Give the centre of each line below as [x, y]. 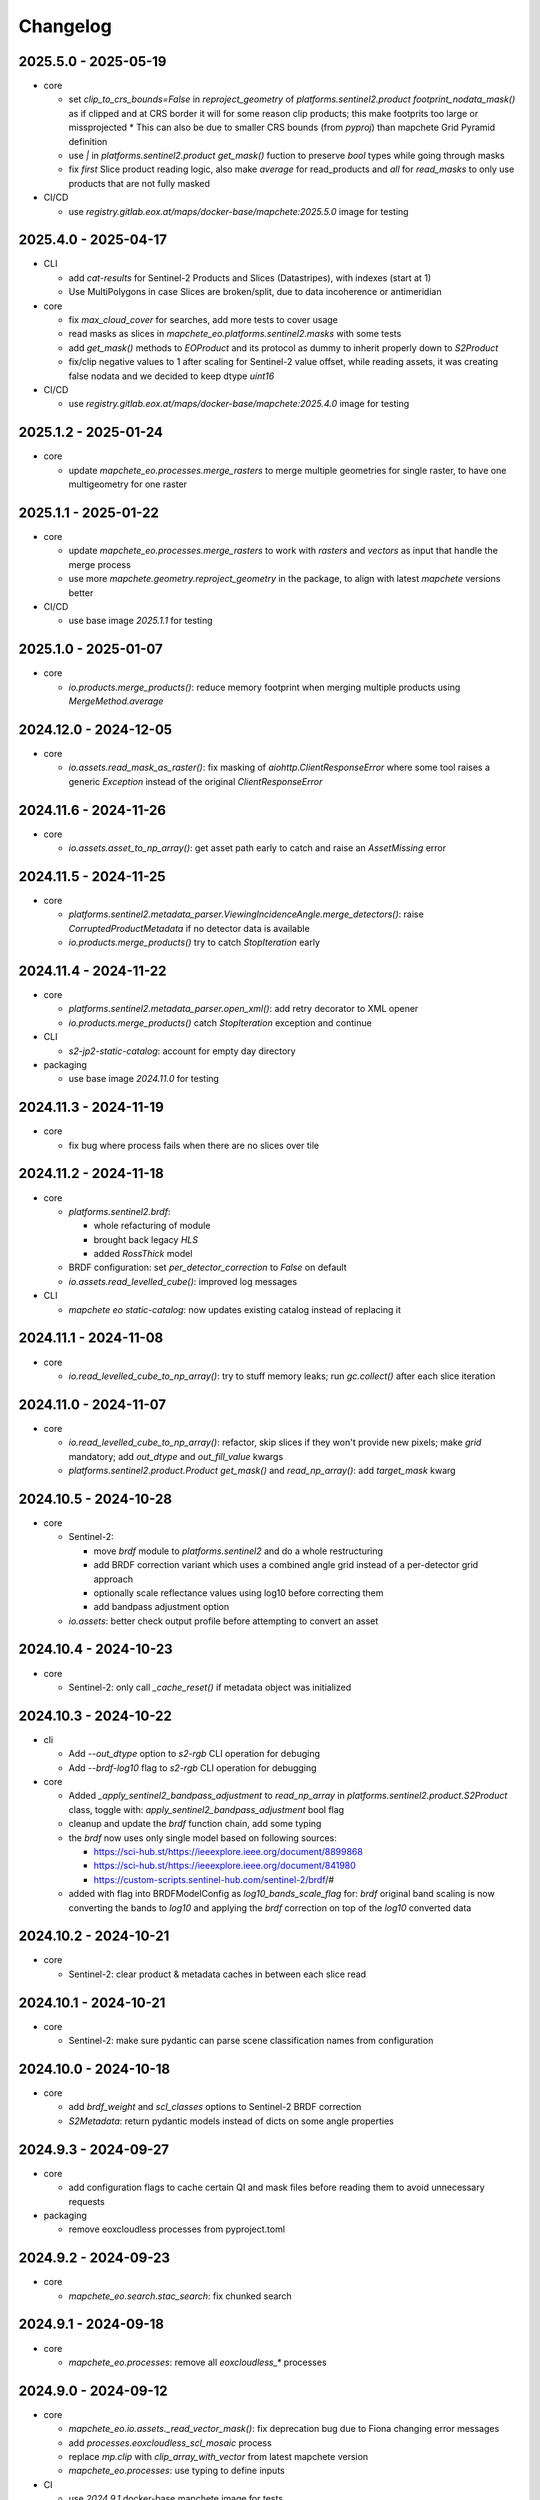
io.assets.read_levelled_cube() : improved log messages [183, 1281]
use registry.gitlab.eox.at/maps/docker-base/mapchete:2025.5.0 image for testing [238, 211]
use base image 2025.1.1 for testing [141, 621]
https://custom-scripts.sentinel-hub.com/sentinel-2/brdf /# [214, 1879]
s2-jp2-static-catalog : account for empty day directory [182, 1051]
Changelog [65, 26]
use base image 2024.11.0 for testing [144, 1079]
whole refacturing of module [152, 1226]
